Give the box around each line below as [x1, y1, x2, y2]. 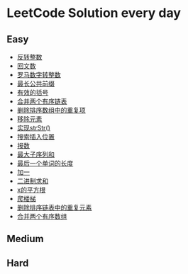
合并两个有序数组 [16, 212, 67, 220]
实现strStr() [16, 124, 51, 132]
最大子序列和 [16, 150, 55, 159]
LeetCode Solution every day [6, 5, 182, 21]
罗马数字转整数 [16, 71, 61, 79]
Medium [6, 233, 44, 245]
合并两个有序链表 [16, 97, 67, 105]
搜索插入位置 [16, 132, 55, 141]
